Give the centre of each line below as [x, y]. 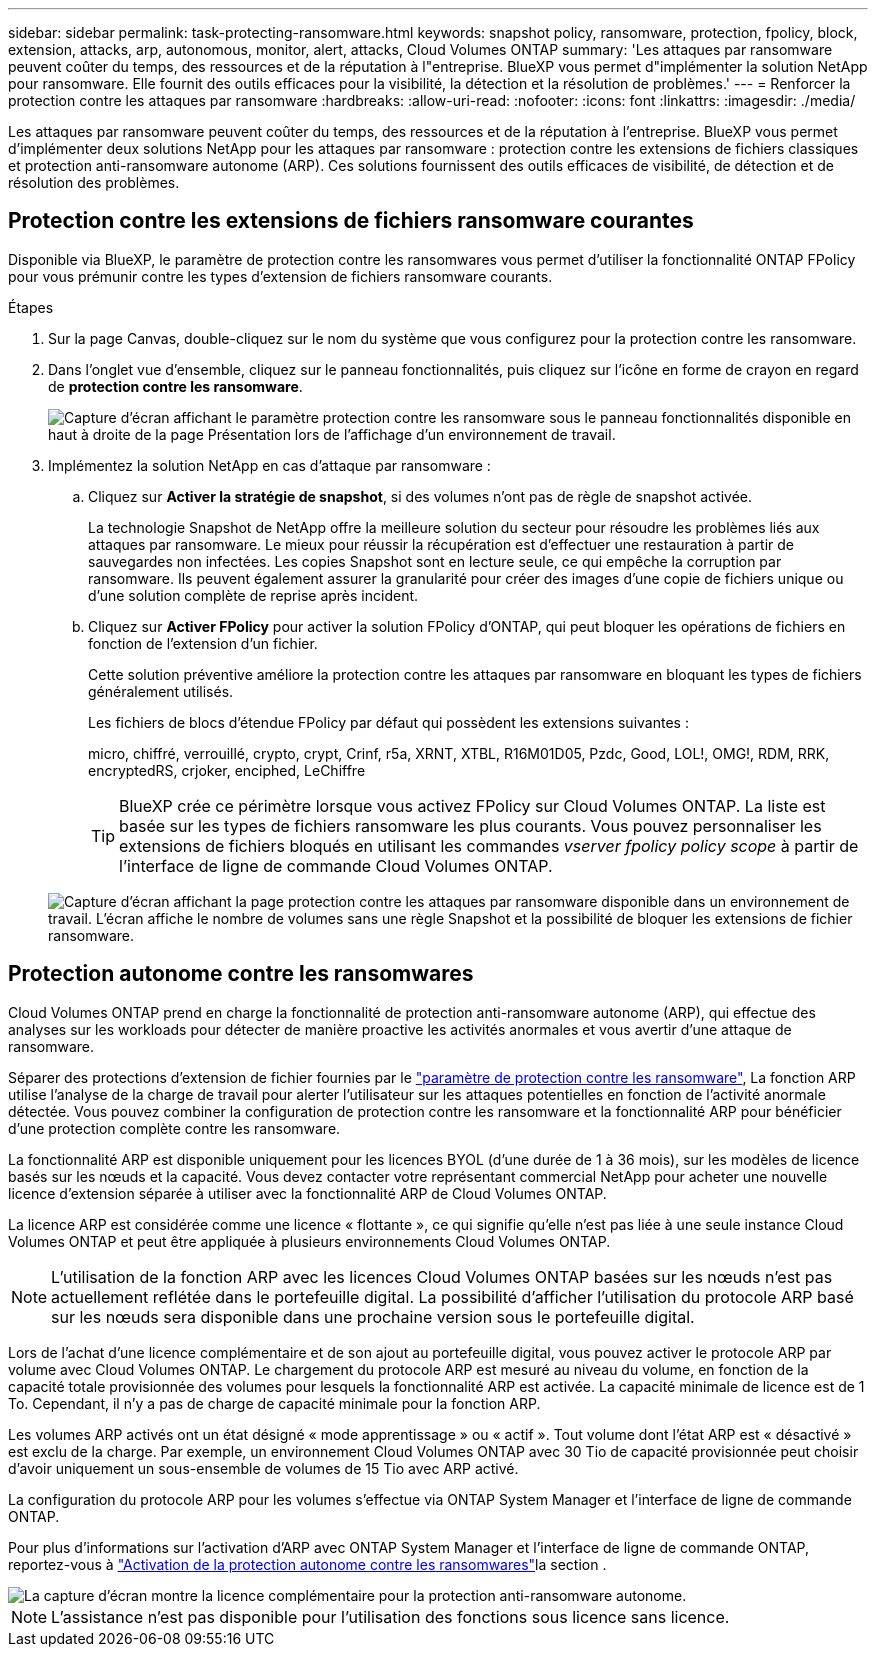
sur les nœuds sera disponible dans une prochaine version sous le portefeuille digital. [373, 1316]
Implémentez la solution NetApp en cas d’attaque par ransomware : [269, 465]
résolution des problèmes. [94, 182]
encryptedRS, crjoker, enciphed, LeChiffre [227, 770]
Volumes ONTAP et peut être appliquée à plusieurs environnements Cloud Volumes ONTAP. [309, 1241]
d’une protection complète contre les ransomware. [174, 1128]
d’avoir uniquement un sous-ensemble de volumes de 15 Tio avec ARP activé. [263, 1468]
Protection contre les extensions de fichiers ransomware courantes [351, 221]
